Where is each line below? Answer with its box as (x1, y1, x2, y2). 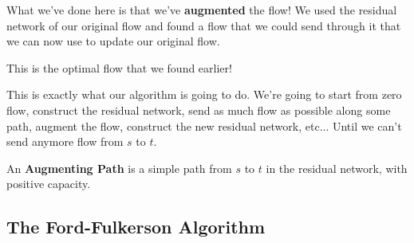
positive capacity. (6, 175, 91, 192)
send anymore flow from (6, 133, 124, 150)
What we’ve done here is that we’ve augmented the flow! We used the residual (6, 2, 397, 18)
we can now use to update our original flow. (6, 33, 220, 49)
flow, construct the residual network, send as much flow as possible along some (6, 101, 391, 118)
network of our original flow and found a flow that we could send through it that (6, 17, 401, 33)
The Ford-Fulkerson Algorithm (6, 214, 266, 239)
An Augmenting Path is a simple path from (6, 159, 232, 176)
